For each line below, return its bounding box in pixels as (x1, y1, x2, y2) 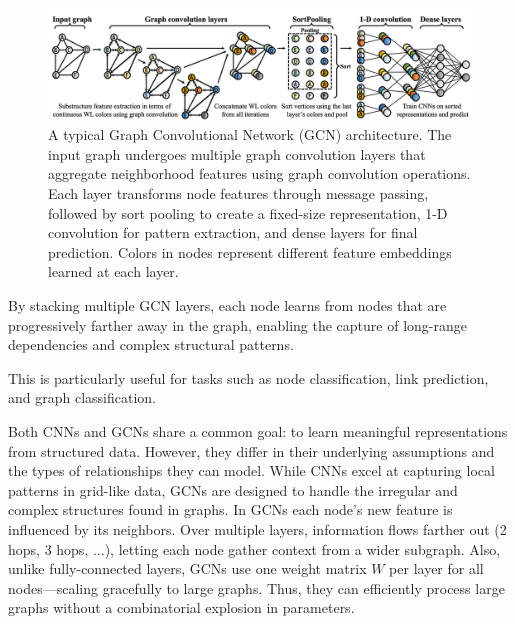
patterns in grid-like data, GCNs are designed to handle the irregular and (8, 479, 458, 500)
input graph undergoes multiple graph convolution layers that (48, 143, 426, 164)
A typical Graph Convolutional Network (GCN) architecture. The (48, 124, 452, 145)
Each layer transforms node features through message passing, (48, 183, 429, 203)
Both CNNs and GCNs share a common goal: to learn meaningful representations (8, 420, 508, 441)
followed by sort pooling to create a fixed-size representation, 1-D (48, 202, 448, 223)
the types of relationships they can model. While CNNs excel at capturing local (8, 460, 495, 481)
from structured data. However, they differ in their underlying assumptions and (8, 440, 495, 461)
